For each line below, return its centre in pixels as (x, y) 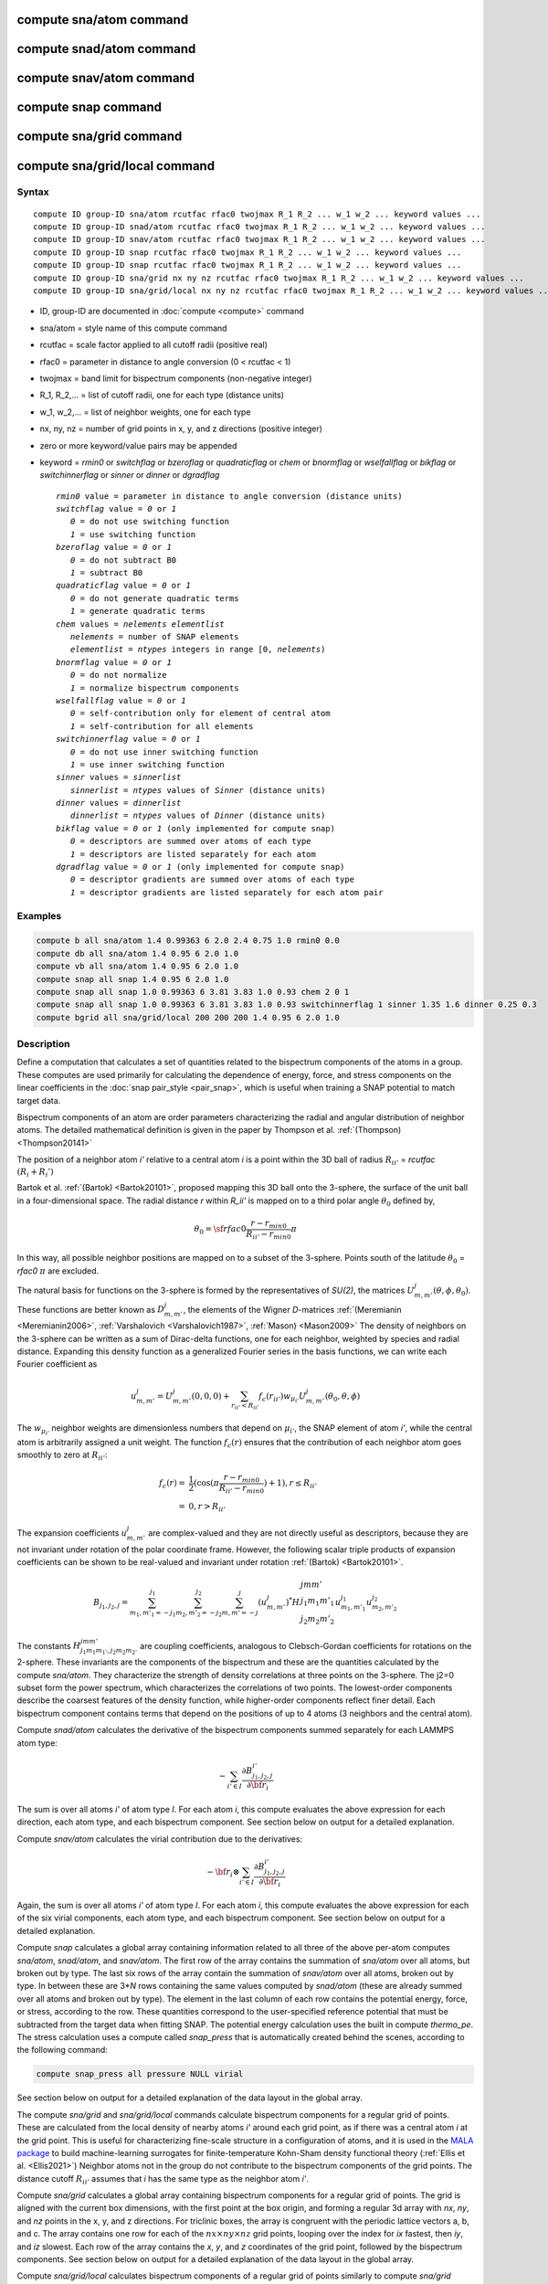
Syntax (33, 192)
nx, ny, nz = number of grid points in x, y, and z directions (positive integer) (181, 428)
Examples (39, 915)
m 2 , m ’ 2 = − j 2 (199, 1613)
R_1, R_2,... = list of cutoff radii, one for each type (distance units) (162, 395)
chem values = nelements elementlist (141, 624)
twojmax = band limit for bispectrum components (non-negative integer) (176, 378)
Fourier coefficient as (57, 1364)
